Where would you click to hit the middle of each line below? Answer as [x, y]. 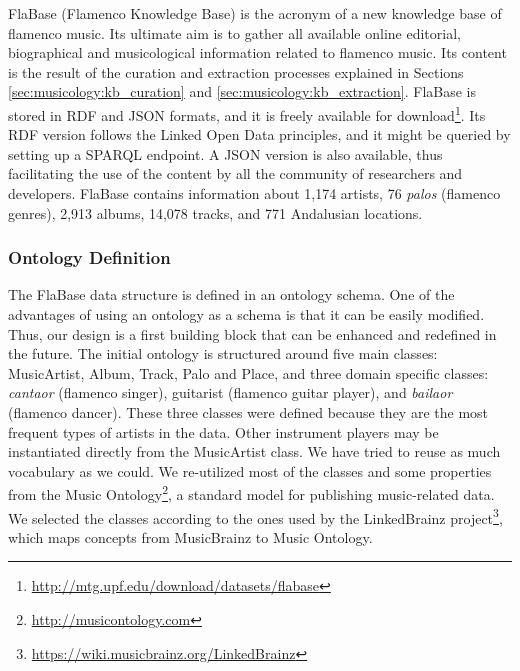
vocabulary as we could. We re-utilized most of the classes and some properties [250, 470]
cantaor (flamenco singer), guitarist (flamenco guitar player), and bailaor [230, 392]
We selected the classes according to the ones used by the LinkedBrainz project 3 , [255, 516]
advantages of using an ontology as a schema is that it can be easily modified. [246, 314]
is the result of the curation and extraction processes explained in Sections [236, 71]
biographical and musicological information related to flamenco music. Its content [257, 52]
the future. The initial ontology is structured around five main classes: [223, 353]
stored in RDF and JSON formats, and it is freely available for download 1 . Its [247, 113]
